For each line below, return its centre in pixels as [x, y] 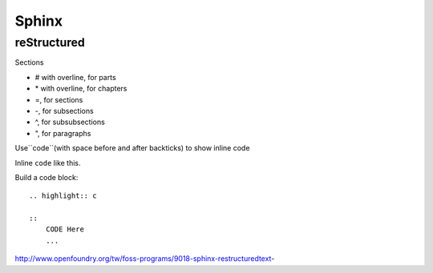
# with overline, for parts [75, 77]
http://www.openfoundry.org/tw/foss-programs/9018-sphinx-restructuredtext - [145, 259]
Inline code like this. [48, 163]
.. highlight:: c [63, 196]
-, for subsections [64, 110]
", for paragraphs [63, 133]
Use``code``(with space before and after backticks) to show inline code [132, 148]
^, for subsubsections [70, 122]
